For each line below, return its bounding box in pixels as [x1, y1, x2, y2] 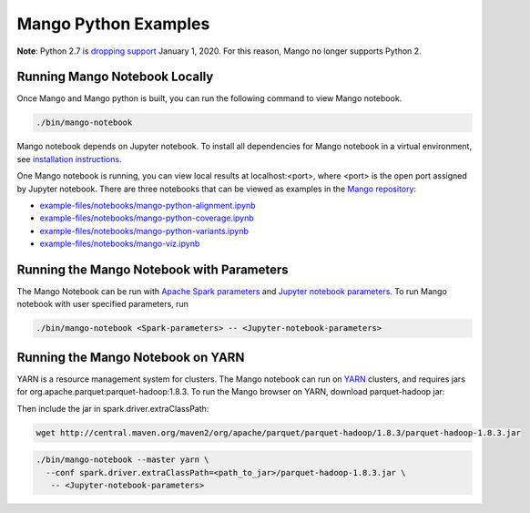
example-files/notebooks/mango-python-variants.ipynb [39, 225, 250, 236]
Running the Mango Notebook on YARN [16, 349, 245, 364]
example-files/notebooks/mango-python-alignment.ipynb [39, 200, 256, 210]
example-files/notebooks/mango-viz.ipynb [39, 238, 200, 250]
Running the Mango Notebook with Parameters [16, 262, 289, 277]
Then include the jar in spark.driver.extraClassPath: [16, 403, 209, 414]
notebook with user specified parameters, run [16, 299, 189, 310]
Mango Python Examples [16, 14, 210, 34]
